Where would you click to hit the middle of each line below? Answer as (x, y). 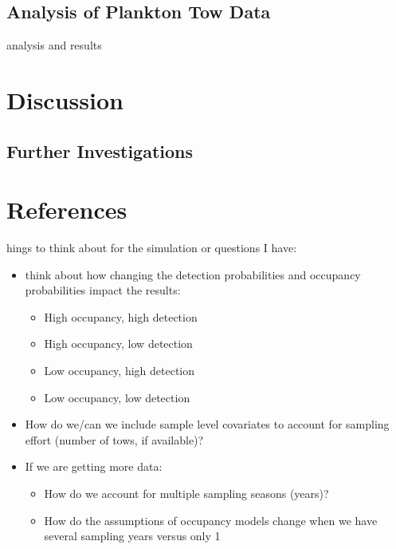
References (67, 209)
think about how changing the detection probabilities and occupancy (193, 274)
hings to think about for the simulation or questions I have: (152, 248)
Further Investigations (100, 150)
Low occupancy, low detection (117, 397)
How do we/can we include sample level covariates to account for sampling (207, 424)
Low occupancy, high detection (120, 371)
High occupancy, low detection (118, 344)
